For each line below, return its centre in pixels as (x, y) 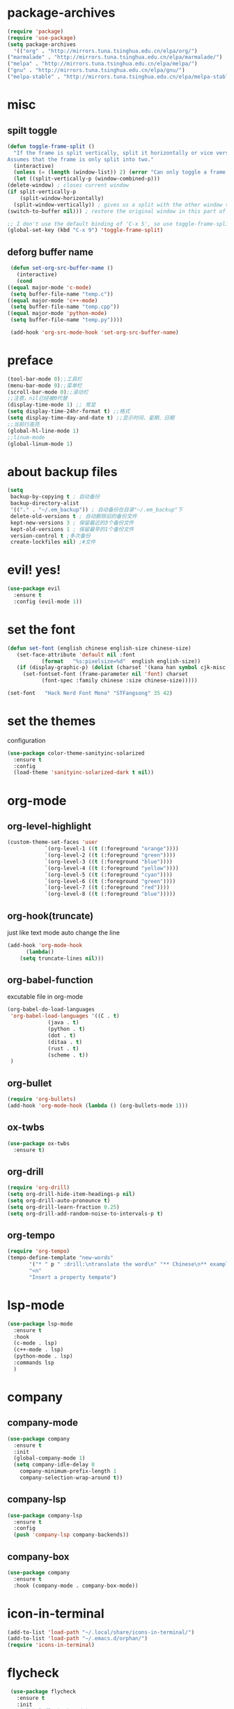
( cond (24, 281)
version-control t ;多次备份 (50, 536)
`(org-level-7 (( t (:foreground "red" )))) (107, 888)
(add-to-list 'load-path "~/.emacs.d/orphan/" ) (78, 1639)
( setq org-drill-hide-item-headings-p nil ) (71, 1194)
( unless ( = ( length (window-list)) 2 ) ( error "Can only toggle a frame (120, 172)
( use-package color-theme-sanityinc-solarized (76, 753)
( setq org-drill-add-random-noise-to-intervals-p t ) (85, 1213)
